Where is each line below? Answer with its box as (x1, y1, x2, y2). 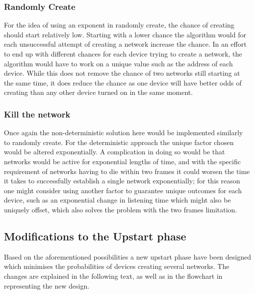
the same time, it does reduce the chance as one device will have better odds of (4, 77, 242, 88)
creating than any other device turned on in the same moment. (4, 87, 193, 97)
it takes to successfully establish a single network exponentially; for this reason (4, 176, 240, 186)
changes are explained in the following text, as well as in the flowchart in (4, 270, 223, 281)
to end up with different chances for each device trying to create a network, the (4, 49, 242, 59)
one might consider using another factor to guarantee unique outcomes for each (4, 185, 242, 195)
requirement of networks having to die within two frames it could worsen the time (4, 166, 250, 176)
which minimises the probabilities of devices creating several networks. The (4, 261, 229, 271)
